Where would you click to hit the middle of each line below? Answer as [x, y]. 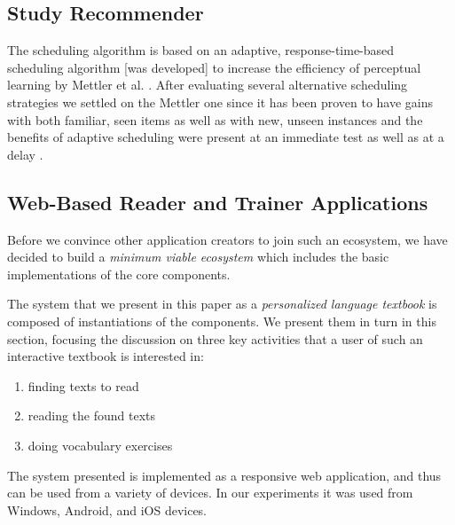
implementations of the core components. [119, 274]
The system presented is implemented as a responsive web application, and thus [224, 475]
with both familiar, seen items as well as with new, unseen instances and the [215, 119]
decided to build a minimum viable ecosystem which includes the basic [198, 257]
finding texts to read [83, 385]
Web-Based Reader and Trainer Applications [218, 202]
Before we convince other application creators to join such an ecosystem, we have [227, 239]
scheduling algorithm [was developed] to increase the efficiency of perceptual [214, 67]
